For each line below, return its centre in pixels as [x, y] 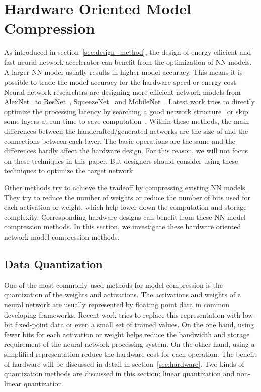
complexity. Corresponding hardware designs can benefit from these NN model [125, 217]
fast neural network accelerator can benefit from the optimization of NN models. [128, 62]
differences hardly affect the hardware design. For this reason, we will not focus [126, 151]
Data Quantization [53, 263]
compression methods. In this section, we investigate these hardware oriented [123, 227]
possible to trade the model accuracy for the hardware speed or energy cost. [121, 82]
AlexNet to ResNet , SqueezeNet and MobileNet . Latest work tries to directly [129, 101]
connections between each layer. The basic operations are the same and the [120, 141]
